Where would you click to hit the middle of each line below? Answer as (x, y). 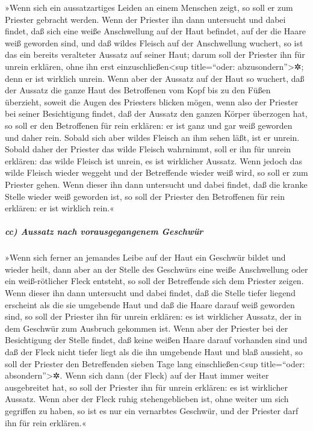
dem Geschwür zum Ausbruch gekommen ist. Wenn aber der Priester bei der (147, 328)
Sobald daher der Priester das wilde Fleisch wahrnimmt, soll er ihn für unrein (148, 149)
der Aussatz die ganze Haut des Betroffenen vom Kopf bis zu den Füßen (138, 90)
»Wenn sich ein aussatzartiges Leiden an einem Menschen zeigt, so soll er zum (149, 7)
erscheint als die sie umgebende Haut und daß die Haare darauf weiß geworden (150, 304)
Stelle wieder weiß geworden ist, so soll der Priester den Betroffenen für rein (145, 196)
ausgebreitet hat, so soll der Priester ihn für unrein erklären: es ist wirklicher (147, 387)
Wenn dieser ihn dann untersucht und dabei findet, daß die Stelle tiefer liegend (150, 293)
